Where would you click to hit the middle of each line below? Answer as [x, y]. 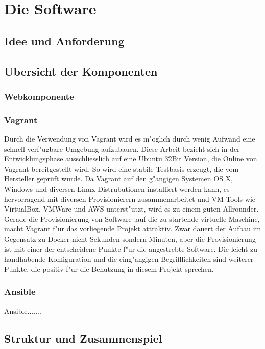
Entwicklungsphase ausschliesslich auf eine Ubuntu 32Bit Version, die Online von [131, 159]
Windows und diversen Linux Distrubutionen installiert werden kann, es [117, 188]
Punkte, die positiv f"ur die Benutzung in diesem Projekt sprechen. [109, 269]
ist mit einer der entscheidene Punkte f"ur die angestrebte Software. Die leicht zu [131, 249]
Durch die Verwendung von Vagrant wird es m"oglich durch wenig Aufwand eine [130, 138]
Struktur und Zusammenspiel [83, 338]
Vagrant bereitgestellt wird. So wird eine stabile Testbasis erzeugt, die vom [122, 168]
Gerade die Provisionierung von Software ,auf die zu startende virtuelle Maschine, [132, 218]
